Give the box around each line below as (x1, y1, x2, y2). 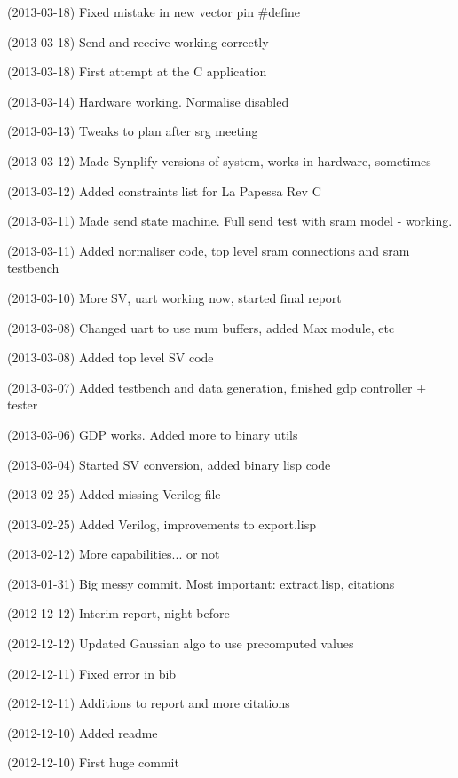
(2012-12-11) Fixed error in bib (7, 663, 177, 682)
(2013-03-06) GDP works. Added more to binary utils (7, 425, 298, 443)
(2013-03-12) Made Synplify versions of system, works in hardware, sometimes (7, 151, 431, 170)
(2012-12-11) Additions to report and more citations (7, 694, 290, 712)
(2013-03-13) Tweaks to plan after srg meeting (7, 122, 258, 140)
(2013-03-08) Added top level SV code (7, 348, 214, 367)
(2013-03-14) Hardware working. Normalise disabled (7, 91, 289, 110)
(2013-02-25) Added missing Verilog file (7, 485, 221, 504)
